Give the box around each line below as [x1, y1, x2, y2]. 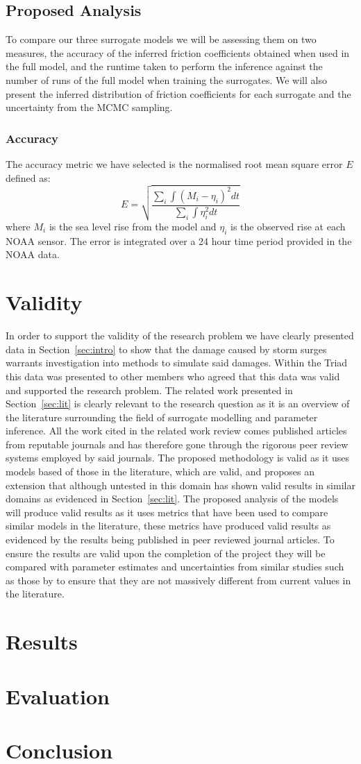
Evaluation [6, 681, 110, 710]
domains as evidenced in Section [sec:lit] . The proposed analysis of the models [6, 491, 339, 506]
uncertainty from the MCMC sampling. [6, 100, 173, 114]
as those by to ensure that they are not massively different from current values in [6, 572, 351, 587]
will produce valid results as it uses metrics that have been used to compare [6, 504, 328, 519]
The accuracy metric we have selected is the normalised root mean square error [6, 156, 343, 171]
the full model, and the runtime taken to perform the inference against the [6, 59, 323, 74]
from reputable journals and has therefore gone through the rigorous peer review [6, 436, 349, 451]
